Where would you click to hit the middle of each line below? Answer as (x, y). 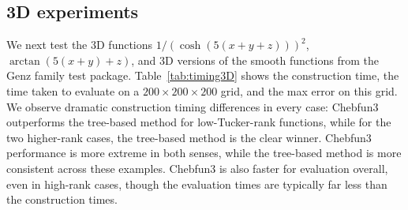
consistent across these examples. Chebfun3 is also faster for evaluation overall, (197, 168)
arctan (24, 61)
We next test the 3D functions (80, 45)
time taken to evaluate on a (73, 90)
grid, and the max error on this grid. (309, 90)
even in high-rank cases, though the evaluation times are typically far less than (197, 184)
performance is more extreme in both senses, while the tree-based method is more (204, 153)
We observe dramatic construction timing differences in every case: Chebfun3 (193, 106)
